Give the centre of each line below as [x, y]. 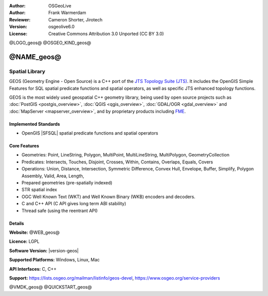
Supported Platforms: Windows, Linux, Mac [55, 260]
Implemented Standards [35, 124]
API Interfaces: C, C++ [33, 269]
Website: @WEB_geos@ [34, 232]
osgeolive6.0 [62, 27]
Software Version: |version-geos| [44, 250]
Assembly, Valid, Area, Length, [53, 176]
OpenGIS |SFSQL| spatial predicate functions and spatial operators [90, 133]
